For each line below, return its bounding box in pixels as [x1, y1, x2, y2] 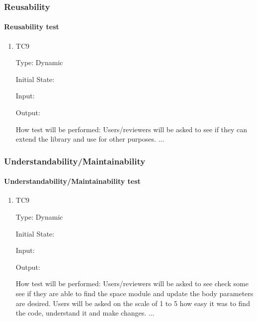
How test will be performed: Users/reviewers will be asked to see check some [15, 278, 249, 289]
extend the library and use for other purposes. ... [15, 134, 165, 144]
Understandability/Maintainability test [4, 176, 141, 186]
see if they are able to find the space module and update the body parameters [15, 288, 254, 298]
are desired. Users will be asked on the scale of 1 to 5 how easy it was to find [15, 298, 250, 308]
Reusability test [4, 21, 59, 32]
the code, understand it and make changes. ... [15, 308, 155, 318]
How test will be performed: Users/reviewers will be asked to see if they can [15, 124, 248, 134]
